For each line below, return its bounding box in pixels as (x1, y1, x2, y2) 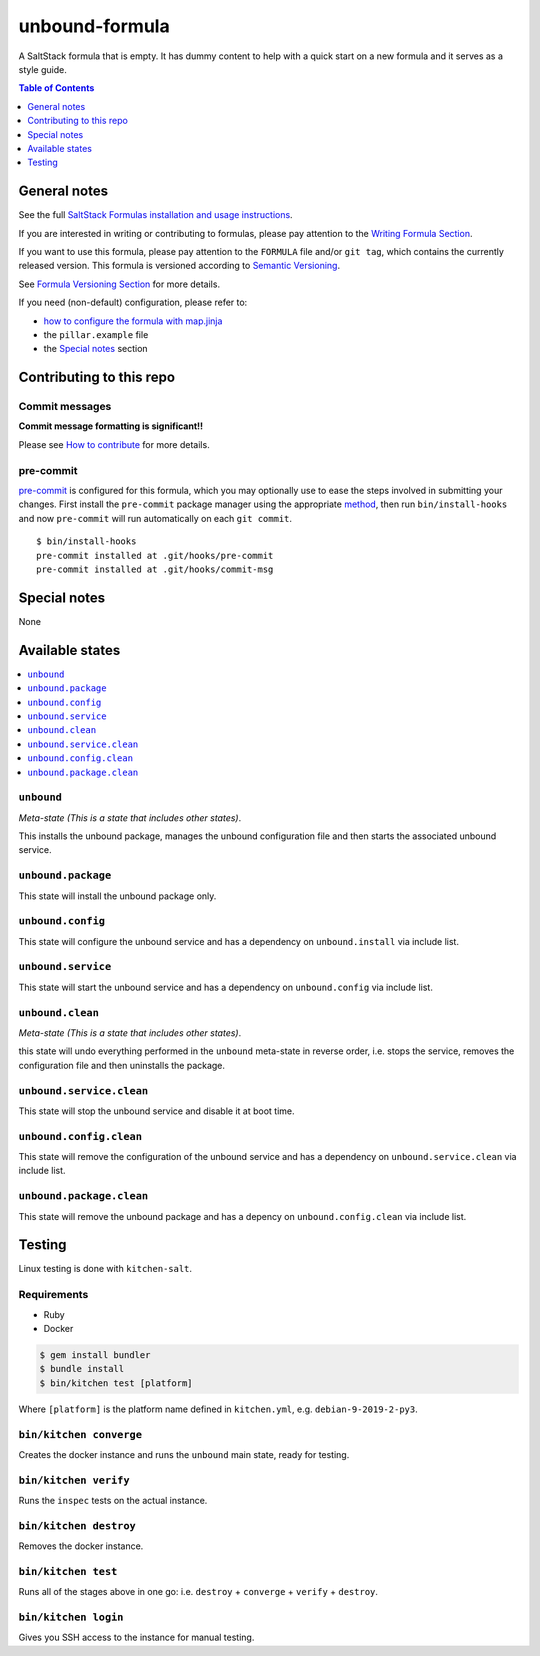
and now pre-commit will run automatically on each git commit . (18, 512, 293, 524)
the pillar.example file (43, 328, 149, 340)
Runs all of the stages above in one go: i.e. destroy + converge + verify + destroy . (18, 1586, 379, 1598)
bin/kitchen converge (18, 1428, 142, 1441)
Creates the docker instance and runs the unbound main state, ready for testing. (18, 1448, 350, 1460)
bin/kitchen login (18, 1611, 124, 1624)
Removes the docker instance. (18, 1540, 144, 1552)
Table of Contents (18, 82, 95, 94)
